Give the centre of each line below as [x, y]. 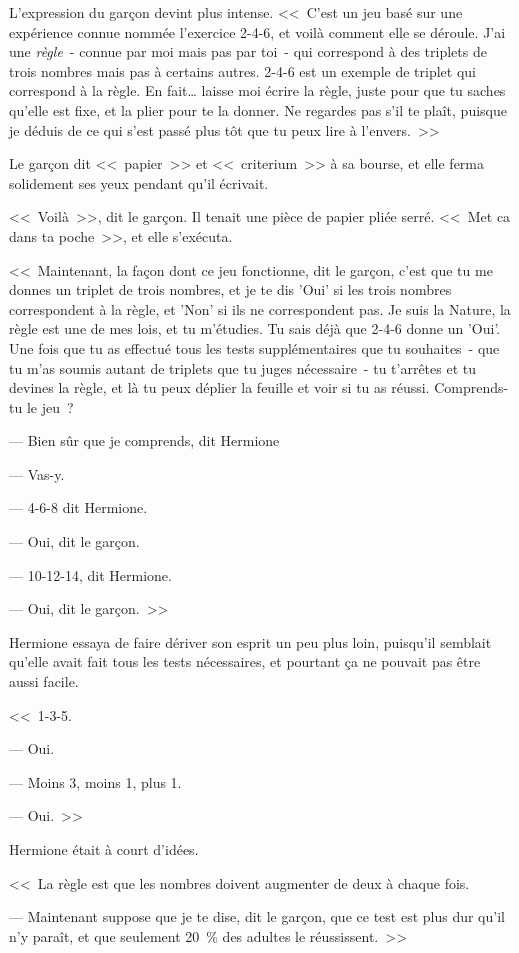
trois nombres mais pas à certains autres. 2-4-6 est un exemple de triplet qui [242, 70]
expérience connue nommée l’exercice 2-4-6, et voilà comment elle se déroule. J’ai [257, 31]
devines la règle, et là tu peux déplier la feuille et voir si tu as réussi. [219, 387]
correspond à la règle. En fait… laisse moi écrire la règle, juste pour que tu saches [257, 90]
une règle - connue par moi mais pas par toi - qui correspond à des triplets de [248, 51]
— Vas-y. [37, 473]
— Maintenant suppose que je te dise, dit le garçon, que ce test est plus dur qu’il [257, 916]
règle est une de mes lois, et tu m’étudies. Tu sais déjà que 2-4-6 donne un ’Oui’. [255, 328]
